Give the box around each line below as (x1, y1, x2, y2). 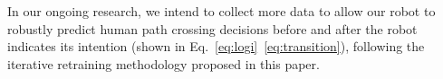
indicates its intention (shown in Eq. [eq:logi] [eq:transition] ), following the (7, 37, 425, 56)
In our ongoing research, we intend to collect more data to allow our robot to (7, 2, 436, 20)
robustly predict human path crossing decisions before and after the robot (7, 19, 418, 38)
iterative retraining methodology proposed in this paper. (7, 54, 320, 73)
